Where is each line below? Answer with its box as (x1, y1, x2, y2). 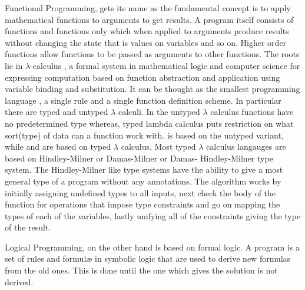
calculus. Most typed (121, 140, 196, 153)
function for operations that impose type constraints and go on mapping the (5, 198, 280, 210)
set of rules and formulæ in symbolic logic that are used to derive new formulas (5, 252, 291, 265)
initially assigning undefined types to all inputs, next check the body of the (5, 186, 276, 199)
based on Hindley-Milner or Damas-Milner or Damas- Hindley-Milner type (5, 151, 273, 164)
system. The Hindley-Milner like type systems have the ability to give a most (5, 163, 283, 176)
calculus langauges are (206, 140, 286, 153)
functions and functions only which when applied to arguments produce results (5, 25, 289, 37)
